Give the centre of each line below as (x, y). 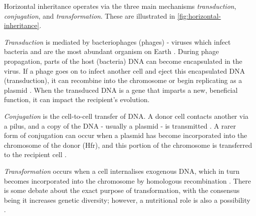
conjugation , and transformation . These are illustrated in (90, 15)
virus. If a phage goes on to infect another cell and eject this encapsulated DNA (125, 70)
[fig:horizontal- (199, 15)
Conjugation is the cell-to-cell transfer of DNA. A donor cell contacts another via (126, 116)
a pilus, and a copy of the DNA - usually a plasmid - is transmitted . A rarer (120, 125)
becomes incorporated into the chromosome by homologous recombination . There (128, 180)
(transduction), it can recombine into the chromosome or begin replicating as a (123, 80)
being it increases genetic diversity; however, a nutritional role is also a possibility (127, 200)
